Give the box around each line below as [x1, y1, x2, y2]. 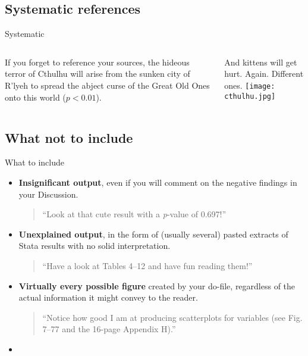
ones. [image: [224, 79, 275, 91]
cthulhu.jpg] [224, 92, 276, 101]
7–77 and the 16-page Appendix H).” [42, 323, 176, 335]
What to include [5, 156, 64, 168]
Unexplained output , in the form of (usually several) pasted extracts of [18, 227, 288, 240]
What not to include [5, 128, 133, 146]
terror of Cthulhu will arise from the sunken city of [5, 67, 190, 80]
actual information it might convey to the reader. [18, 291, 198, 304]
